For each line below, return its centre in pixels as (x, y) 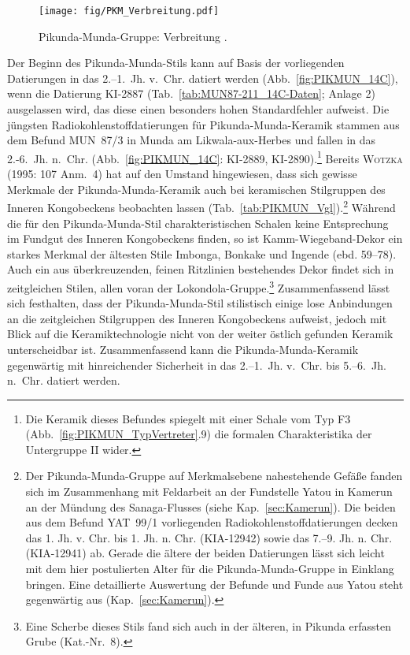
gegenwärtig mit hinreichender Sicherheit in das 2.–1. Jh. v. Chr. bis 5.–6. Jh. (197, 365)
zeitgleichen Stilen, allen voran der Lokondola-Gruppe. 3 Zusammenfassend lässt (199, 286)
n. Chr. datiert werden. (64, 380)
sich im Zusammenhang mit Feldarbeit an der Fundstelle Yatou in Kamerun (209, 491)
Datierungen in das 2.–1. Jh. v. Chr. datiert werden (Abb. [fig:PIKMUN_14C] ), (203, 78)
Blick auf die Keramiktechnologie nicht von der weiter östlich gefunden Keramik (200, 334)
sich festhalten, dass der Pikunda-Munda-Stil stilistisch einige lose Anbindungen (200, 303)
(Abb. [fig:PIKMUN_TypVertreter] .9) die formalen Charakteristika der (199, 434)
